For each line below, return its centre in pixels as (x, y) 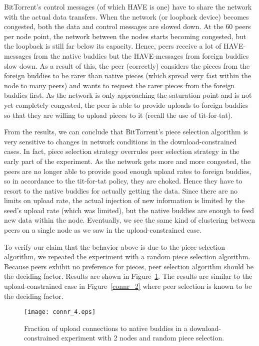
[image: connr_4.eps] (60, 312)
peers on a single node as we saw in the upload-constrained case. (103, 230)
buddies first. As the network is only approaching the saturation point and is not (128, 95)
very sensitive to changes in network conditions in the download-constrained (120, 141)
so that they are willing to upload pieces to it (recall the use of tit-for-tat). (118, 115)
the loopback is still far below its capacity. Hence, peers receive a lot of (113, 46)
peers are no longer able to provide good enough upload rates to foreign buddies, (128, 171)
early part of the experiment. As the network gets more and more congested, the (127, 161)
